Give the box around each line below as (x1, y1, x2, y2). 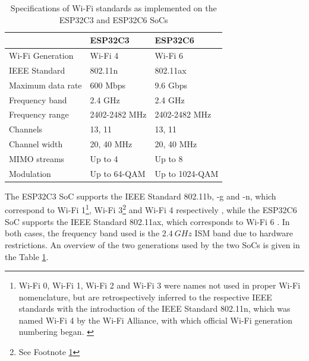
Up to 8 (154, 152, 183, 164)
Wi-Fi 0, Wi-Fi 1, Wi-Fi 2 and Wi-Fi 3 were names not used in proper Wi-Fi (18, 279, 301, 292)
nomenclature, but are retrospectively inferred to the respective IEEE (18, 290, 272, 303)
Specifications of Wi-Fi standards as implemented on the (10, 2, 217, 14)
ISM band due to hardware (194, 227, 293, 239)
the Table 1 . (5, 250, 49, 262)
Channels (9, 123, 43, 135)
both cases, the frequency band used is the (5, 227, 160, 239)
